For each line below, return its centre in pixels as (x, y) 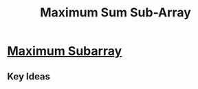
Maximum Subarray (65, 51)
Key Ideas (29, 76)
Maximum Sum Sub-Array (115, 13)
